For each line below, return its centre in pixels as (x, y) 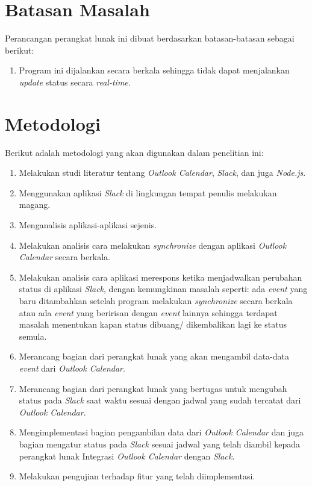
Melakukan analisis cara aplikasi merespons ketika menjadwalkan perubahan (161, 277)
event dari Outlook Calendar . (72, 368)
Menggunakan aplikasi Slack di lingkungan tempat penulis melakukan (148, 192)
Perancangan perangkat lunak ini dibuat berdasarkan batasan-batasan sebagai (150, 38)
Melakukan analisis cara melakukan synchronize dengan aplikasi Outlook (153, 245)
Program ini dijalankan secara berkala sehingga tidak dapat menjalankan (154, 70)
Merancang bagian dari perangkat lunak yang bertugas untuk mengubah (153, 388)
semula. (33, 336)
